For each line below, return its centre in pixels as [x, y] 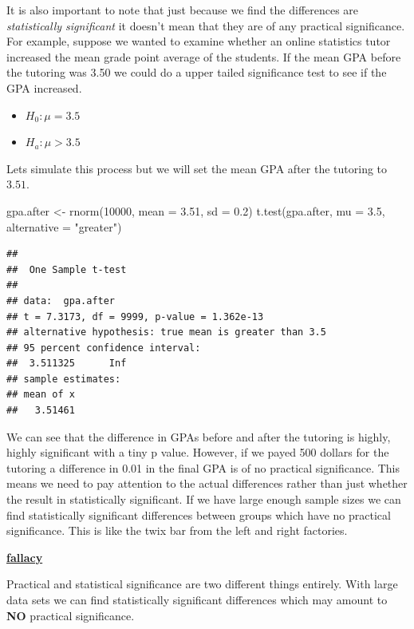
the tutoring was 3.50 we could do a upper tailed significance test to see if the [197, 72]
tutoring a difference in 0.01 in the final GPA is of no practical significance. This [203, 467]
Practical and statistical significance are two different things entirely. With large [202, 584]
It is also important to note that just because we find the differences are [183, 10]
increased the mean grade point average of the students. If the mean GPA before [204, 56]
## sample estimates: [64, 379]
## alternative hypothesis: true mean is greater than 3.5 [166, 332]
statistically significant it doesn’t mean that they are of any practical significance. [206, 25]
